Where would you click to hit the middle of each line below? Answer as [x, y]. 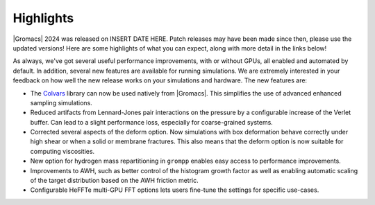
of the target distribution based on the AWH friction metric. [115, 181]
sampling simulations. [61, 102]
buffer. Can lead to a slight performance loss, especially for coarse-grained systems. [152, 122]
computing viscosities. [62, 151]
